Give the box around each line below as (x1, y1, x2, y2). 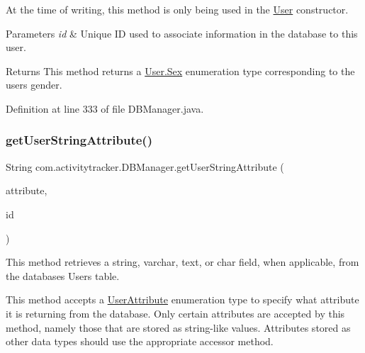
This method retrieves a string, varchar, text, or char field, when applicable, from (6, 254, 359, 269)
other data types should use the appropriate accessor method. (6, 334, 274, 349)
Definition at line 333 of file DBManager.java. (6, 101, 204, 116)
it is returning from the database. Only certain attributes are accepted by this (6, 306, 345, 320)
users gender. (6, 77, 62, 92)
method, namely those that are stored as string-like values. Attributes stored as (6, 320, 351, 335)
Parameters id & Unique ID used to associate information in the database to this (6, 26, 358, 40)
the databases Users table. (6, 268, 120, 283)
